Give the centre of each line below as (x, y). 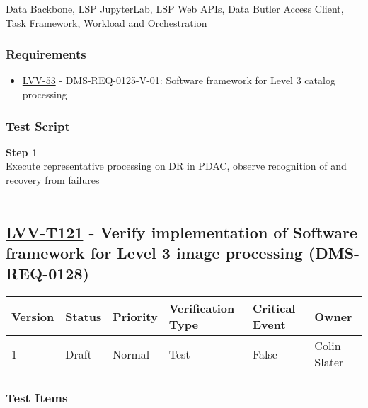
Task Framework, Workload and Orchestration (107, 22)
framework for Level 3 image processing (154, 252)
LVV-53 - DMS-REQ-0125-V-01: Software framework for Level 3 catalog (179, 80)
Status (84, 316)
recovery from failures (53, 180)
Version (33, 316)
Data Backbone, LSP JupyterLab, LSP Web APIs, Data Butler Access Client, (175, 8)
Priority (135, 316)
